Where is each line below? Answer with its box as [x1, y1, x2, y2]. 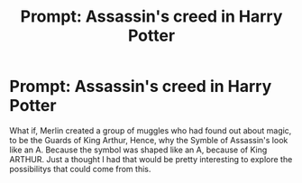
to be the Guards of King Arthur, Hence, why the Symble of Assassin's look [9, 134, 288, 145]
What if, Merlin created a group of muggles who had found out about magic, [9, 124, 292, 136]
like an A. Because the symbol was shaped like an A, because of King [9, 144, 268, 155]
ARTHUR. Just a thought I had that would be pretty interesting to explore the [9, 153, 293, 164]
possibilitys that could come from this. [9, 163, 151, 174]
